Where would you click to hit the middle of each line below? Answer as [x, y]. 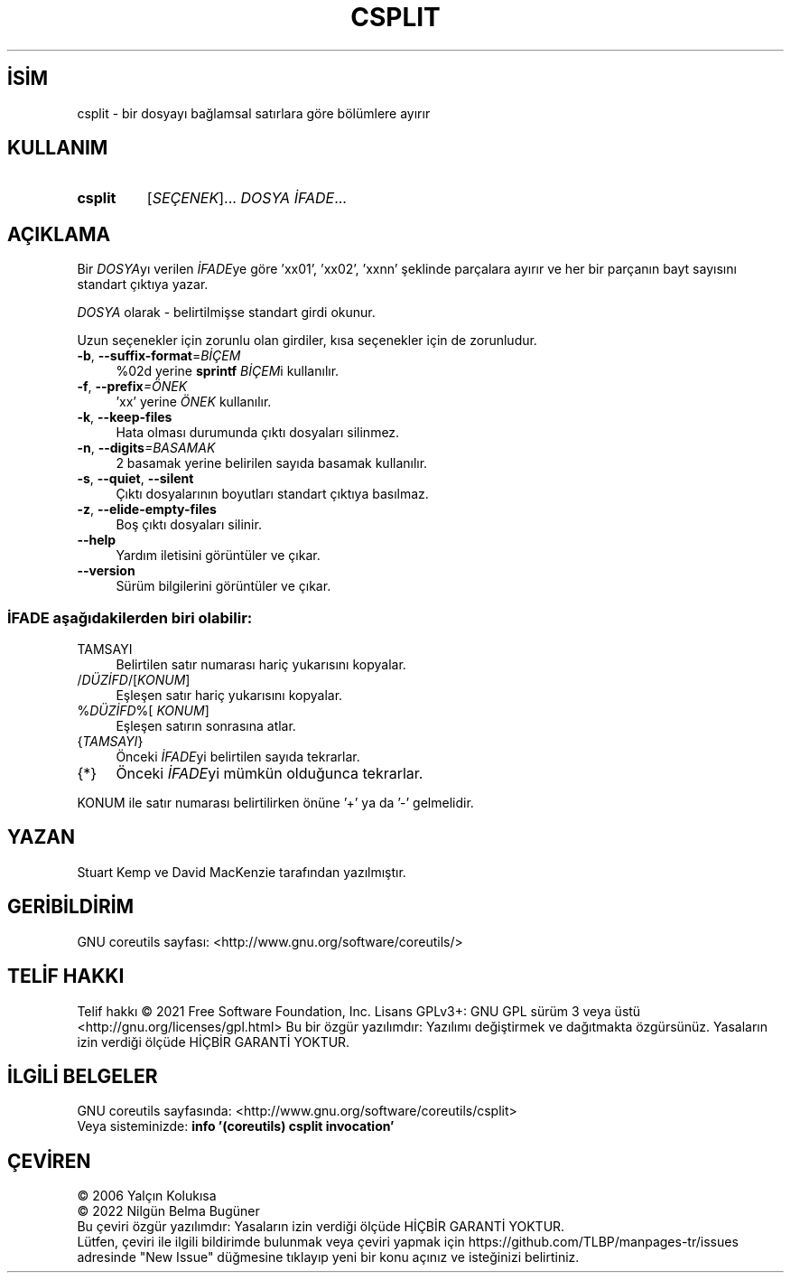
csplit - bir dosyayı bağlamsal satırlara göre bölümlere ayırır [254, 113]
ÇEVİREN [49, 1161]
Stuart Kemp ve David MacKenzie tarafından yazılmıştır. [242, 872]
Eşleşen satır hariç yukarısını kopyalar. [229, 696]
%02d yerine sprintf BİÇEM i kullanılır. [228, 371]
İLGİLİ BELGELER [83, 1076]
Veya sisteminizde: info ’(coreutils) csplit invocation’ [236, 1126]
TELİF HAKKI [66, 976]
